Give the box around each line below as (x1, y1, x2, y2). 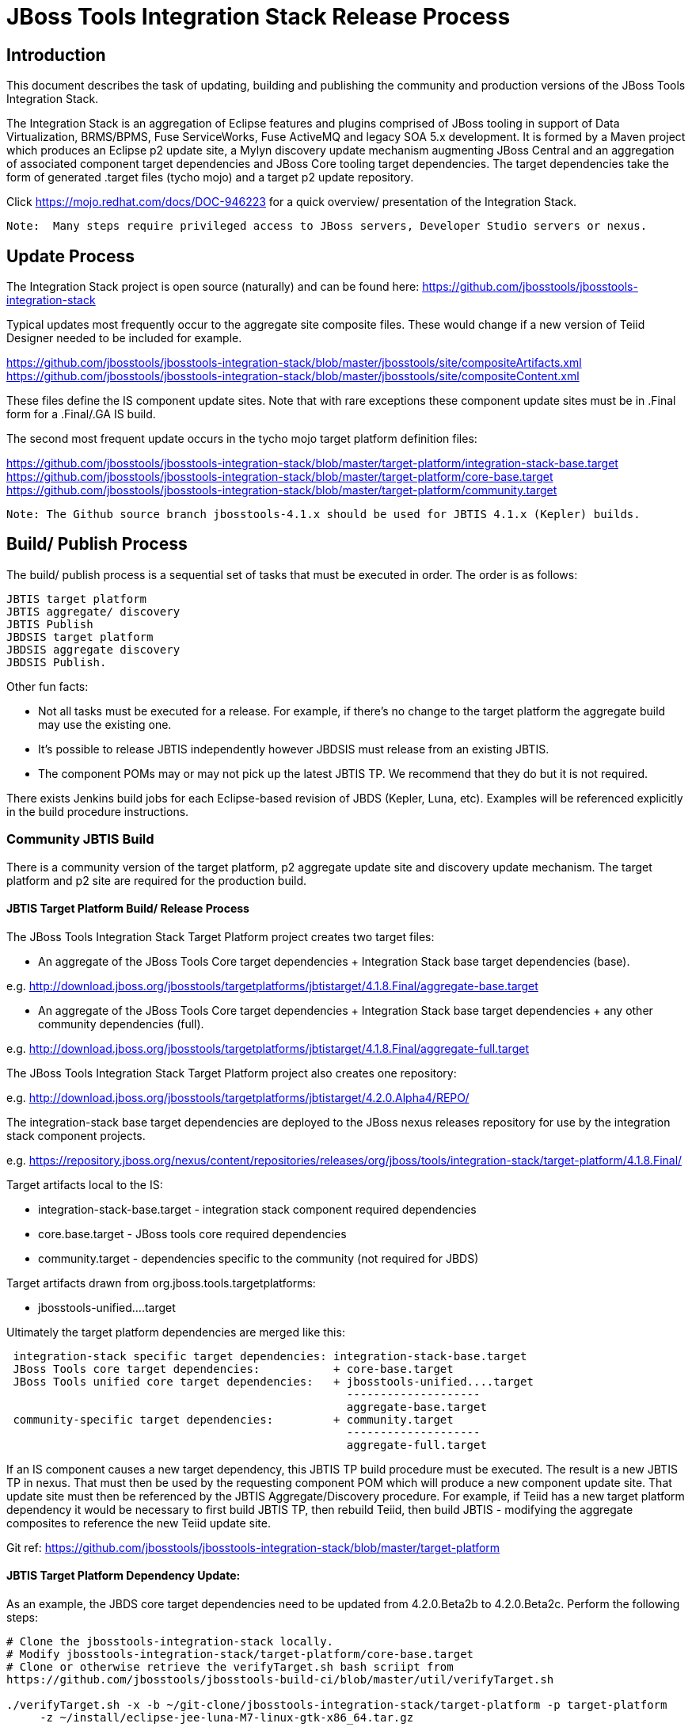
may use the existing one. (38, 717, 172, 731)
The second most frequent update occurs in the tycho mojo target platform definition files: (6, 432, 477, 446)
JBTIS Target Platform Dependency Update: (6, 1569, 241, 1583)
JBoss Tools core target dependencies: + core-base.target (13, 1362, 454, 1375)
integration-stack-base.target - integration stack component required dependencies (38, 1202, 477, 1216)
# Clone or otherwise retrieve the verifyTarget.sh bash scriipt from (6, 1660, 454, 1674)
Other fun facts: (6, 679, 89, 693)
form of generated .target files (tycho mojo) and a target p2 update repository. (6, 170, 414, 185)
